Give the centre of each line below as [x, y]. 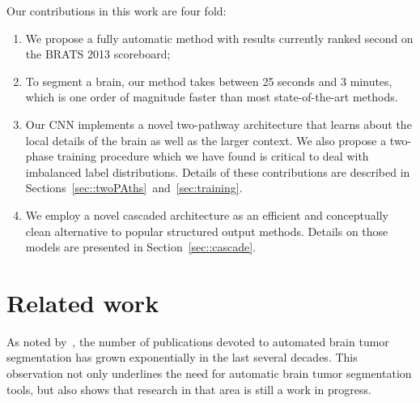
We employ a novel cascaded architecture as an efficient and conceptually [207, 214]
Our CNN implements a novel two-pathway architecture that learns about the [218, 124]
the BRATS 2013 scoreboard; [98, 54]
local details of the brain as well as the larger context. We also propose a [206, 140]
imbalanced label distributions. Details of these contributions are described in [218, 171]
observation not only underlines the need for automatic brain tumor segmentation [209, 373]
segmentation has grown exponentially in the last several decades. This [182, 357]
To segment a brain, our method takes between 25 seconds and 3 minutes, [209, 81]
